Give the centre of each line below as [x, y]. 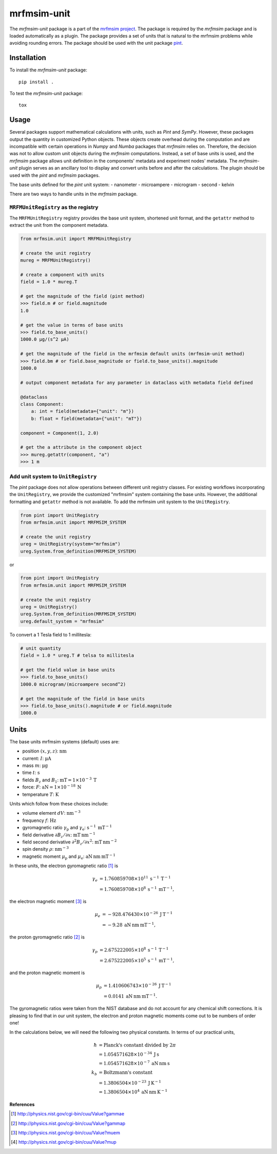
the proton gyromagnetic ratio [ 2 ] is [47, 937]
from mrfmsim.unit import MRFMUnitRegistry [76, 239]
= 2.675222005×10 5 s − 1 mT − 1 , [137, 960]
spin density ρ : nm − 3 [46, 849]
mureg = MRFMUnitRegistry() [55, 260]
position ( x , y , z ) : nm [44, 751]
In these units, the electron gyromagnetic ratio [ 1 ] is [64, 866]
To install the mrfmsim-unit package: [48, 70]
